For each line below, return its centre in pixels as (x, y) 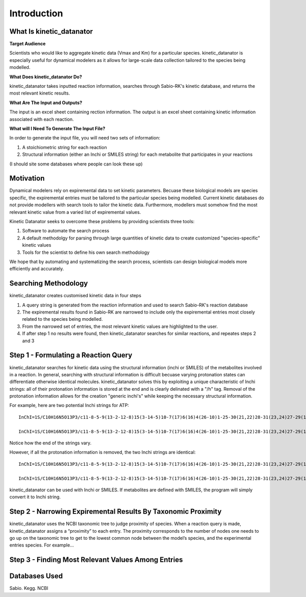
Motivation (27, 178)
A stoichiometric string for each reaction (65, 147)
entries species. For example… (42, 545)
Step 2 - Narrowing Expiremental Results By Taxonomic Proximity (116, 511)
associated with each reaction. (42, 119)
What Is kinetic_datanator (51, 31)
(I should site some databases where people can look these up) (76, 164)
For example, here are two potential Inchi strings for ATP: (69, 405)
